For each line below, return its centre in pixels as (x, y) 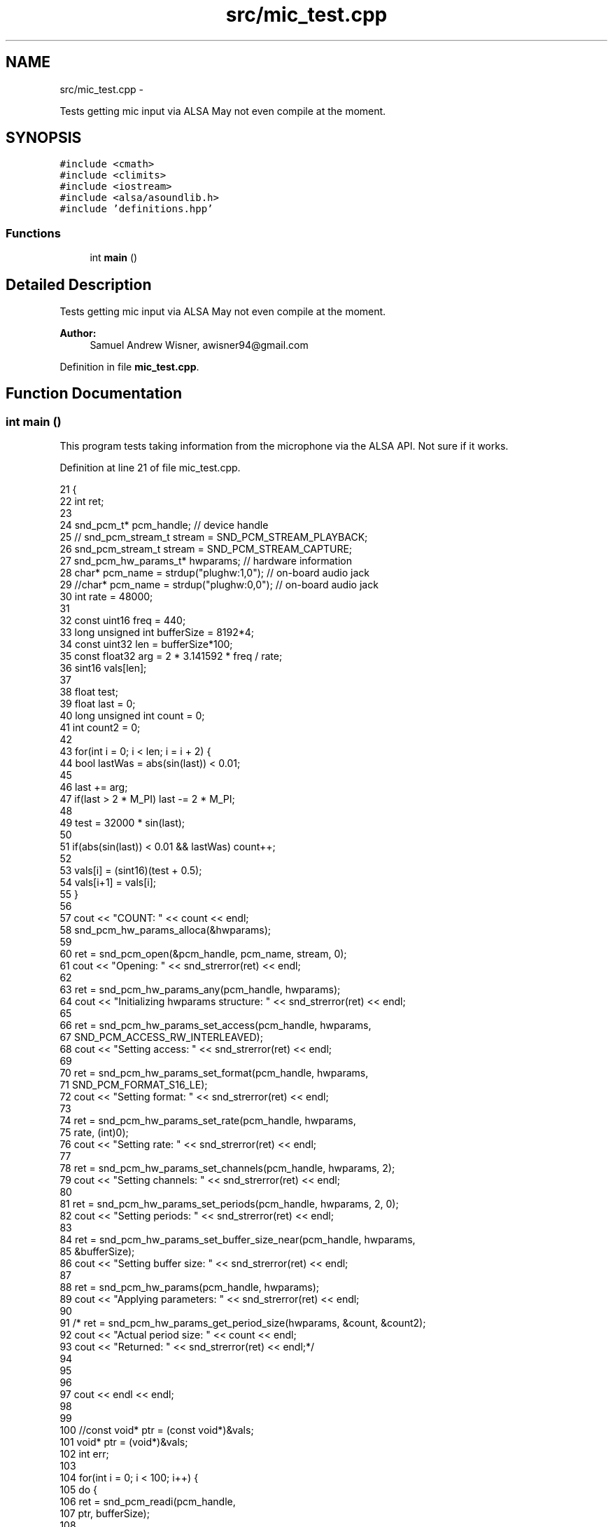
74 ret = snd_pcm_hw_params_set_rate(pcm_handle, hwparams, (208, 1121)
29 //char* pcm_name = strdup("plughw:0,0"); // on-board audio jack (219, 585)
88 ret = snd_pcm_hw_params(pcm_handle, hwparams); (190, 1287)
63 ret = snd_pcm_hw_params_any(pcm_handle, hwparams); (200, 990)
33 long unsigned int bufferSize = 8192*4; (157, 633)
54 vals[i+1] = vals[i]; (108, 883)
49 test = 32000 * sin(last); (122, 823)
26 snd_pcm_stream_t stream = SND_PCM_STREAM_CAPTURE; (206, 549)
